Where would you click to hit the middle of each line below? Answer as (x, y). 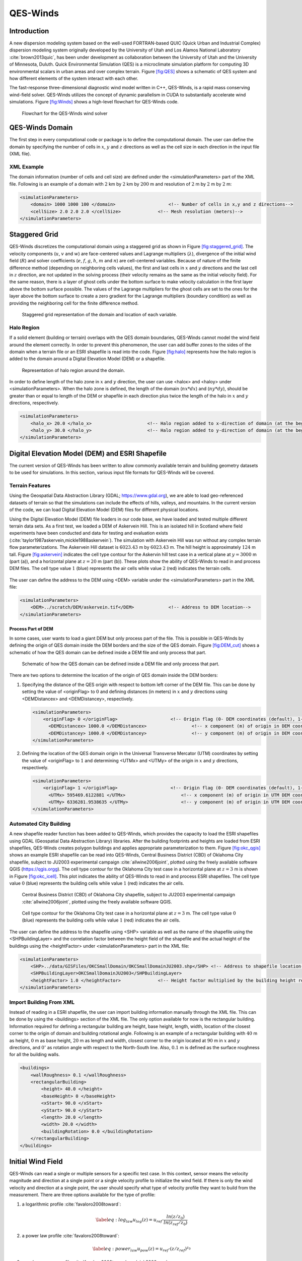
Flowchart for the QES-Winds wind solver (65, 113)
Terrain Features (30, 486)
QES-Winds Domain (41, 128)
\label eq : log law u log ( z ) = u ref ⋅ (130, 1220)
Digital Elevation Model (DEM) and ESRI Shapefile (88, 453)
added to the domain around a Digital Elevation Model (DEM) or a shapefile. (87, 359)
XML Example (26, 167)
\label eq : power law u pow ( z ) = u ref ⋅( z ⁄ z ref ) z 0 (141, 1249)
